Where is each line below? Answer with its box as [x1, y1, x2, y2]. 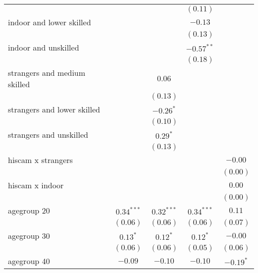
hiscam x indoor [8, 179, 64, 191]
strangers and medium [8, 67, 85, 78]
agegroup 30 [8, 230, 50, 241]
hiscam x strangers [8, 154, 73, 165]
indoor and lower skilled [8, 16, 91, 28]
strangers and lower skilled [8, 104, 100, 115]
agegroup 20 [8, 205, 50, 216]
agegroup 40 [8, 255, 50, 267]
